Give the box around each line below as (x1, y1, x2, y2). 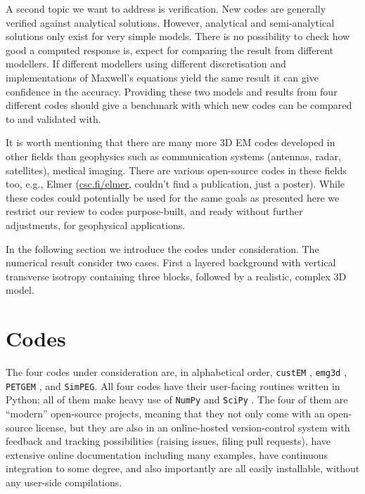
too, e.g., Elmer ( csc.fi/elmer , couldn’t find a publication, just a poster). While (6, 176, 345, 191)
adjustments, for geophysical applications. (6, 217, 186, 232)
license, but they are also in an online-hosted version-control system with (35, 420, 350, 434)
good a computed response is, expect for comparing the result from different (6, 42, 334, 57)
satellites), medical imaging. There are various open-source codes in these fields (6, 162, 347, 177)
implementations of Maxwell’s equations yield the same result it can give (6, 70, 319, 84)
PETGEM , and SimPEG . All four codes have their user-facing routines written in (6, 378, 340, 393)
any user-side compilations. (6, 474, 122, 489)
